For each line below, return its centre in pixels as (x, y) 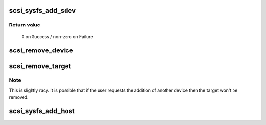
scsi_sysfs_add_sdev (43, 11)
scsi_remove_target (40, 66)
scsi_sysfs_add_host (42, 111)
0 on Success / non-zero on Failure (57, 36)
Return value (25, 25)
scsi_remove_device (41, 51)
